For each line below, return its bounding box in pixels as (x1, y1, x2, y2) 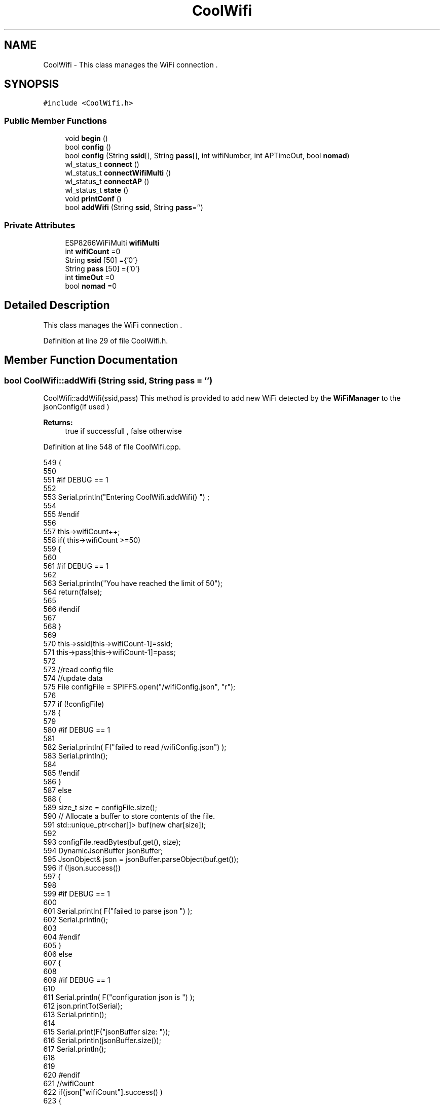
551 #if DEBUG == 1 (43, 475, 108, 484)
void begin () (65, 134, 108, 143)
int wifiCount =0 (65, 247, 121, 256)
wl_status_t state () (65, 186, 129, 195)
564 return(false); (43, 587, 102, 596)
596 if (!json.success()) (43, 863, 121, 872)
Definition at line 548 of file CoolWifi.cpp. (43, 442, 181, 451)
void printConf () (65, 194, 122, 203)
